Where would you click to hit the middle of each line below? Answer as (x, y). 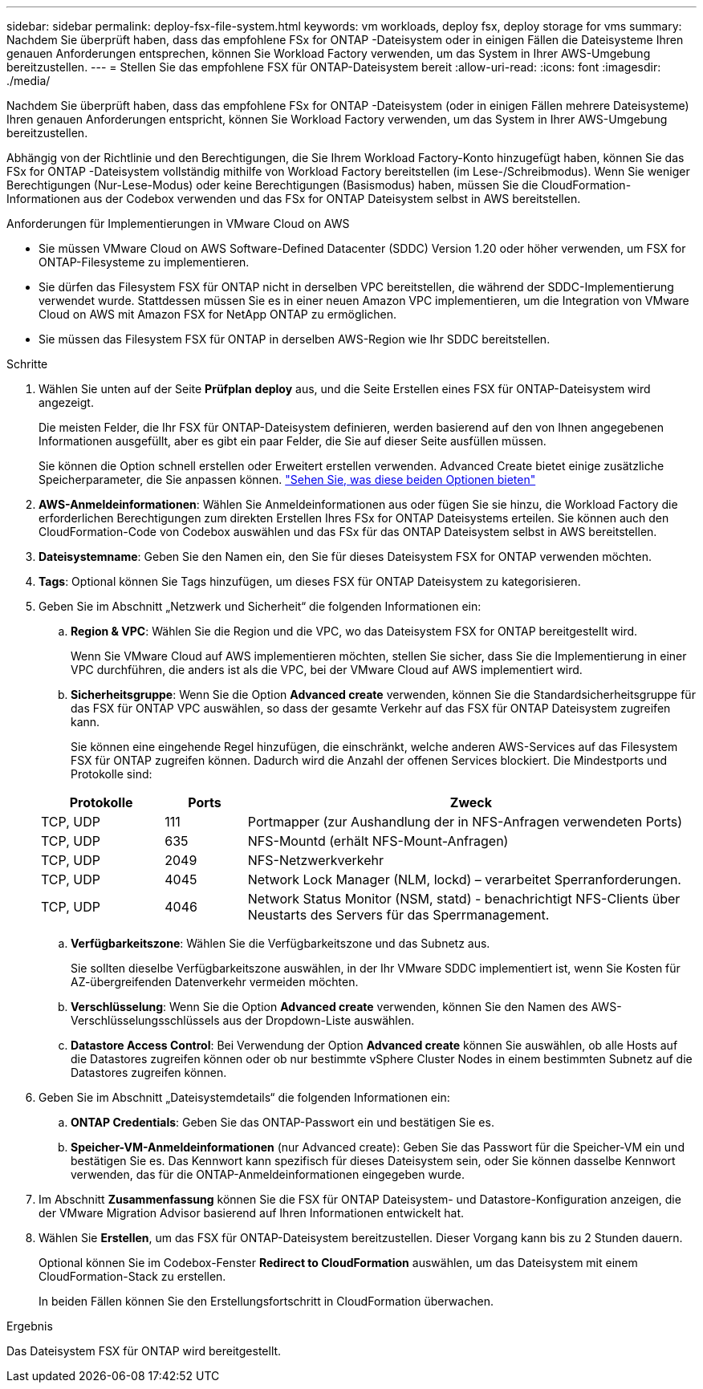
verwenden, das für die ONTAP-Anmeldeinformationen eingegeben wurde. (268, 1174)
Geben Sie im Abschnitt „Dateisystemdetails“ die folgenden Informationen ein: (244, 1097)
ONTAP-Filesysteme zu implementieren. (144, 262)
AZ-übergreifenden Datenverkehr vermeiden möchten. (215, 982)
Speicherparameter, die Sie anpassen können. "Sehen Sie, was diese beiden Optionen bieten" (287, 479)
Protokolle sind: (112, 774)
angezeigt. (66, 402)
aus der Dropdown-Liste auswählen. (319, 1020)
